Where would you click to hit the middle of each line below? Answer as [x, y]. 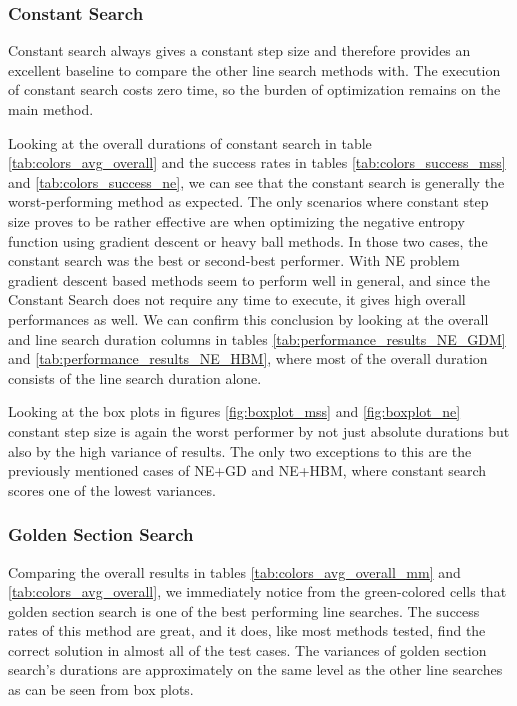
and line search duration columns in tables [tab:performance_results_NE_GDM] [257, 338]
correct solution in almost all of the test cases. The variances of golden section [247, 649]
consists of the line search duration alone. [135, 377]
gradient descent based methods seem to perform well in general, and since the [249, 279]
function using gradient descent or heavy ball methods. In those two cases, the [248, 240]
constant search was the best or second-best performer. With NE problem [234, 260]
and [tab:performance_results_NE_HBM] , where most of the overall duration [248, 358]
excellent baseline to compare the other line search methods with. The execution [254, 69]
